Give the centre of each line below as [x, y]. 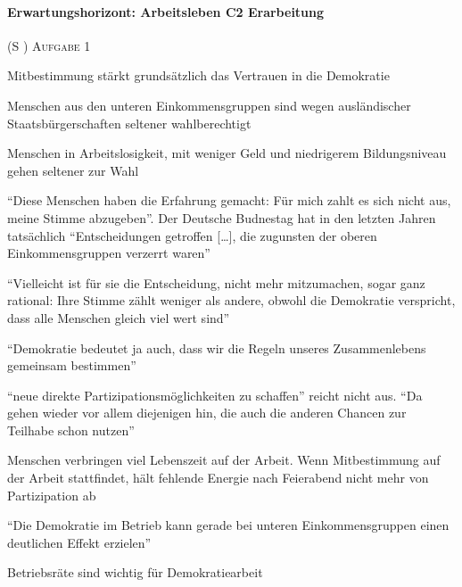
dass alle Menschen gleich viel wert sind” [119, 317]
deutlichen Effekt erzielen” [79, 542]
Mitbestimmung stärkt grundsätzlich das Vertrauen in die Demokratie [198, 75]
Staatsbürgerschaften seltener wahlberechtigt [129, 123]
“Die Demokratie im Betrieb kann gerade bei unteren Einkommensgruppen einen [228, 525]
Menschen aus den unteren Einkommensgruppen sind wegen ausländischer [209, 105]
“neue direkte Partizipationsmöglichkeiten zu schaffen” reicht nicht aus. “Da [215, 395]
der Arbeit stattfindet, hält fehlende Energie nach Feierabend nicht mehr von [218, 478]
